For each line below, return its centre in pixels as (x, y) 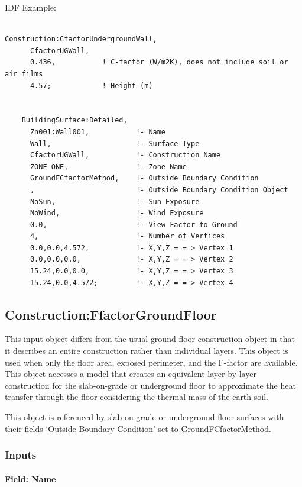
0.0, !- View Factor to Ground (134, 225)
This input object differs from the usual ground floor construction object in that (150, 339)
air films (24, 74)
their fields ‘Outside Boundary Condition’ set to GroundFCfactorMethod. (138, 428)
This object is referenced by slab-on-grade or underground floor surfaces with (144, 417)
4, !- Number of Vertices (127, 236)
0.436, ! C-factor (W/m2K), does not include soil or (159, 62)
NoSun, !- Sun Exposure (115, 201)
